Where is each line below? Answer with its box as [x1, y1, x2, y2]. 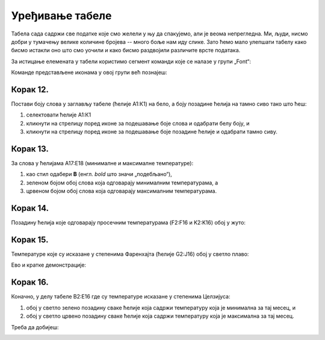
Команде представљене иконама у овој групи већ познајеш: [11, 69, 168, 76]
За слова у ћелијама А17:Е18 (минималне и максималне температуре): [11, 160, 194, 167]
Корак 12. [11, 84, 49, 94]
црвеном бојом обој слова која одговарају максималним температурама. [26, 187, 217, 195]
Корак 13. [11, 144, 49, 154]
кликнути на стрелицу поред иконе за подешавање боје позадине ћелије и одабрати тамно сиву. [26, 128, 278, 135]
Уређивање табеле [11, 9, 112, 22]
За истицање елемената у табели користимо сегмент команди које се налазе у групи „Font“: [11, 58, 251, 65]
